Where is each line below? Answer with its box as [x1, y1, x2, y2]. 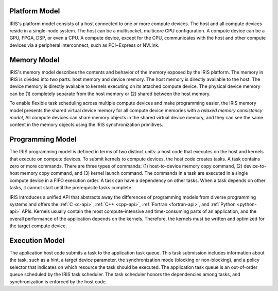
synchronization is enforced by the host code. [9, 278, 107, 285]
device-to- [244, 163, 267, 169]
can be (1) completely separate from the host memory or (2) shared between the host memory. [9, 90, 211, 97]
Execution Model [9, 236, 65, 245]
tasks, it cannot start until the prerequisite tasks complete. [9, 185, 133, 191]
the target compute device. [9, 223, 67, 229]
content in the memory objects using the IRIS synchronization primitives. [9, 121, 163, 128]
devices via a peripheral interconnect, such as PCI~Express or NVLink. [9, 42, 160, 48]
